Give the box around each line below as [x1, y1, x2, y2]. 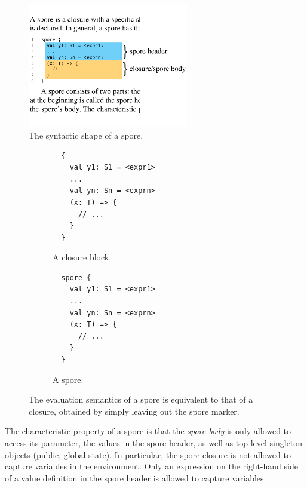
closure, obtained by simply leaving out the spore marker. [29, 404, 240, 417]
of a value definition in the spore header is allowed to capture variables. [5, 471, 266, 484]
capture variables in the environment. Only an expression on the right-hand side [5, 460, 298, 472]
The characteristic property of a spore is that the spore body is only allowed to [5, 425, 291, 437]
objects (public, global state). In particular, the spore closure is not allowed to [5, 448, 291, 461]
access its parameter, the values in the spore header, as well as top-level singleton [5, 437, 303, 449]
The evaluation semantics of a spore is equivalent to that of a [29, 393, 253, 406]
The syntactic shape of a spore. [29, 128, 143, 141]
